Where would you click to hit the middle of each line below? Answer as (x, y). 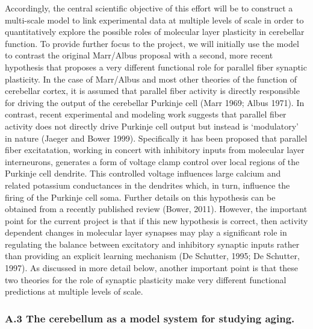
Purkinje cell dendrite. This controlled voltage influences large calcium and (143, 173)
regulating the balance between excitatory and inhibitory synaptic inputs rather (152, 244)
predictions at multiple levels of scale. (74, 291)
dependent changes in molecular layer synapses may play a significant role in (146, 232)
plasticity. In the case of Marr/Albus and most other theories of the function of (151, 79)
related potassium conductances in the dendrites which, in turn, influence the (147, 185)
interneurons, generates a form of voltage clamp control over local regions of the (152, 161)
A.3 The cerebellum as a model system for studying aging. (150, 318)
